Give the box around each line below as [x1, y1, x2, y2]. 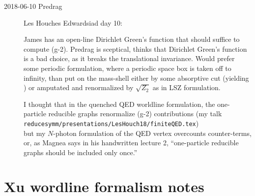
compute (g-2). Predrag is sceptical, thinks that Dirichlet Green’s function [24, 43, 247, 54]
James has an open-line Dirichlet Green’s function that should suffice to [24, 34, 240, 44]
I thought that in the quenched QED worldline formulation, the [24, 98, 215, 109]
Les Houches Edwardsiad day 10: [24, 17, 122, 28]
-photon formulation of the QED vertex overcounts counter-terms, [53, 128, 252, 138]
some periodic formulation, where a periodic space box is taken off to [24, 63, 231, 73]
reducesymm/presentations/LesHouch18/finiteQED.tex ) [24, 118, 199, 128]
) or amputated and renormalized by [24, 82, 134, 93]
